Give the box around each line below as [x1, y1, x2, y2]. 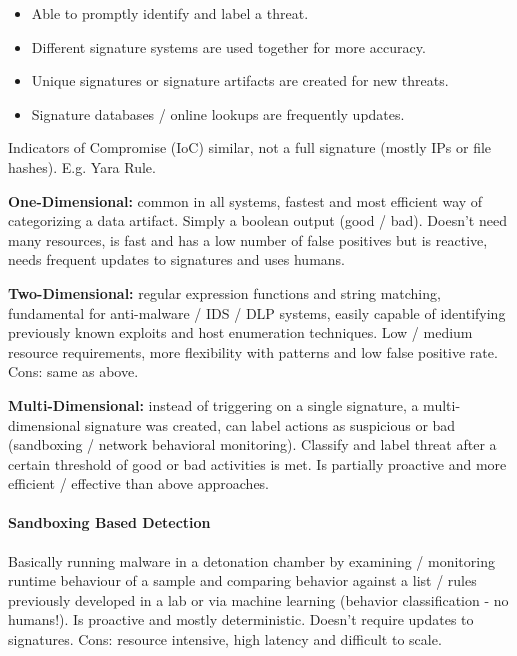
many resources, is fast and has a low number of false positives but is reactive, [8, 229, 488, 250]
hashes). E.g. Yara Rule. [8, 156, 156, 177]
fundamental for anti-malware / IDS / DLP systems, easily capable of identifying [8, 302, 506, 323]
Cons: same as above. [8, 361, 139, 382]
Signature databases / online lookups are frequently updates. [31, 103, 405, 124]
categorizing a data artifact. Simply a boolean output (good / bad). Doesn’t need [8, 210, 507, 231]
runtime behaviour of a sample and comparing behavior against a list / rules [8, 570, 477, 591]
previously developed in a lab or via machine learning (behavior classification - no [8, 589, 509, 610]
